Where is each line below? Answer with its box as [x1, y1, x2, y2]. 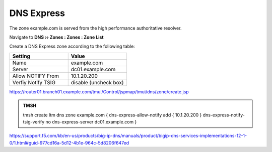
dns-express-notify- [202, 112, 245, 118]
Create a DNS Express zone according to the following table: [9, 43, 135, 50]
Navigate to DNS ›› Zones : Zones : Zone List [9, 34, 104, 40]
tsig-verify [23, 118, 45, 125]
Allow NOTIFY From [12, 72, 59, 79]
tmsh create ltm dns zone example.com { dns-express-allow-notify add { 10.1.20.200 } [23, 112, 202, 118]
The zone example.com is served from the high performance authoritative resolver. [9, 25, 182, 31]
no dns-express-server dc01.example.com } [45, 118, 137, 125]
